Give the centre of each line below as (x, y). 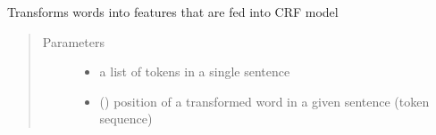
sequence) (126, 119)
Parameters (73, 41)
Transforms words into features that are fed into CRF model (173, 12)
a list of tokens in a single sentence (195, 71)
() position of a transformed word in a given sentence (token (264, 101)
